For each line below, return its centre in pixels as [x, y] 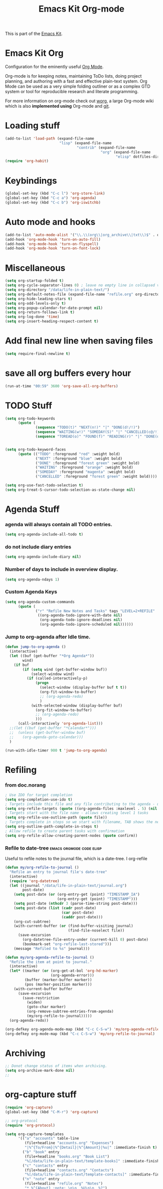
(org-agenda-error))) [73, 976]
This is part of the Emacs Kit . [34, 34]
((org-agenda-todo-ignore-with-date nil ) [80, 615]
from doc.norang [25, 785]
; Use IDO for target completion [39, 795]
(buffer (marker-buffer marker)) [58, 980]
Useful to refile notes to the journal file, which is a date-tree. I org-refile [76, 859]
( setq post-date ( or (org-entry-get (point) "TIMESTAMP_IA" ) [77, 895]
